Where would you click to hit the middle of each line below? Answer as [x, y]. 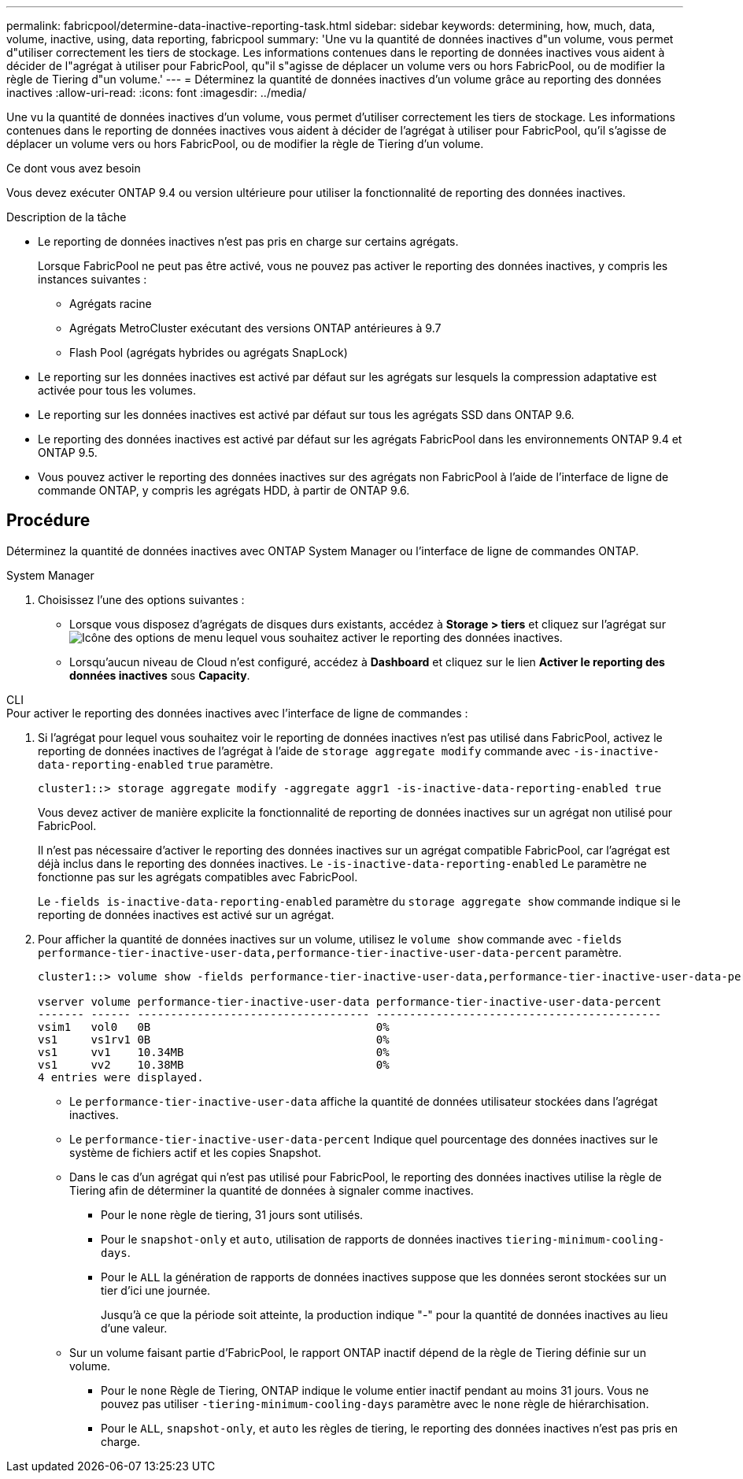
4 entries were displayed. [121, 1077]
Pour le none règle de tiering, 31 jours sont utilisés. [232, 1214]
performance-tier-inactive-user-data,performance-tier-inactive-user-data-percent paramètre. [330, 952]
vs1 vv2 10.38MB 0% [214, 1064]
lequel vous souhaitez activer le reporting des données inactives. [394, 637]
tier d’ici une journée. [156, 1290]
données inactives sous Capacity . [160, 675]
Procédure [48, 521]
